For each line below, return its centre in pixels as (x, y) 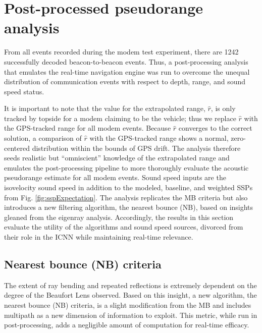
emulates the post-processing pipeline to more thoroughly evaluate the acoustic (126, 167)
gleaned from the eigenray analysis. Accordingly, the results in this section (119, 217)
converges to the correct (215, 128)
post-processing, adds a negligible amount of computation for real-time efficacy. (127, 325)
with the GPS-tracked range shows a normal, (159, 138)
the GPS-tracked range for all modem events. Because (88, 128)
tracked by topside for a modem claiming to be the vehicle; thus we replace (120, 118)
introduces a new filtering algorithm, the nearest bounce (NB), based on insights (129, 207)
